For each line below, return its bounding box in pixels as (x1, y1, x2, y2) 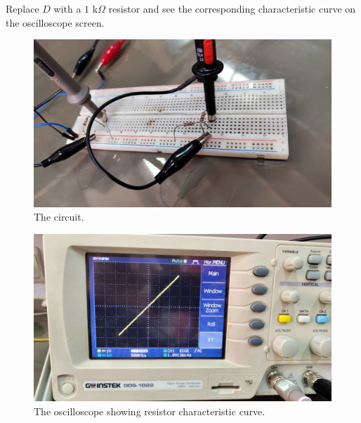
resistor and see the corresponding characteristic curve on (108, 1, 356, 15)
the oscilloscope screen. (6, 15, 105, 30)
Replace (6, 1, 39, 15)
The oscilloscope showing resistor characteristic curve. (34, 403, 265, 418)
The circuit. (34, 209, 84, 224)
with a (53, 1, 81, 15)
